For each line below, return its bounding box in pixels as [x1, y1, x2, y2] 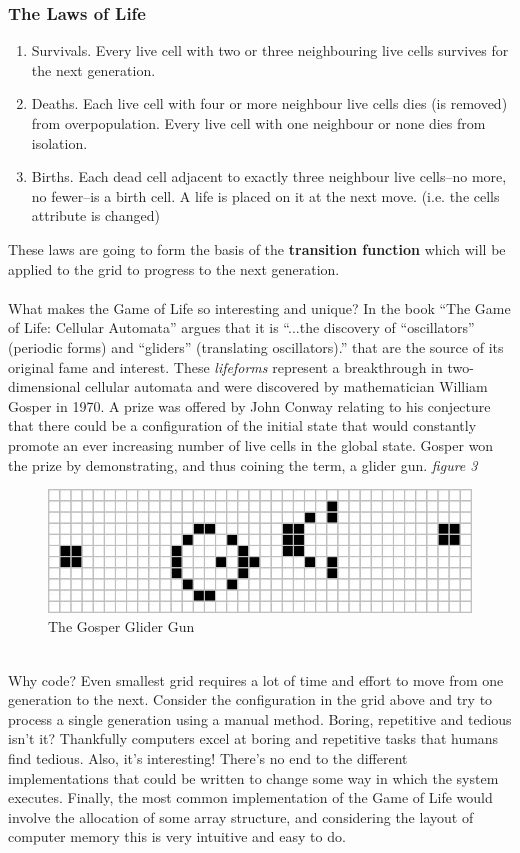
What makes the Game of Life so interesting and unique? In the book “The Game [8, 297, 511, 318]
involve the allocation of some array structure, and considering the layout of [8, 806, 474, 827]
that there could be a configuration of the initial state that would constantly [8, 415, 477, 436]
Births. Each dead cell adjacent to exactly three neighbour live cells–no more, [31, 166, 507, 187]
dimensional [8, 376, 81, 397]
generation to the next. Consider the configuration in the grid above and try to [8, 689, 493, 710]
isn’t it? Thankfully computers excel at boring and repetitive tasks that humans [8, 728, 499, 749]
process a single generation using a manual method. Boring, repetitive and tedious [8, 708, 512, 729]
